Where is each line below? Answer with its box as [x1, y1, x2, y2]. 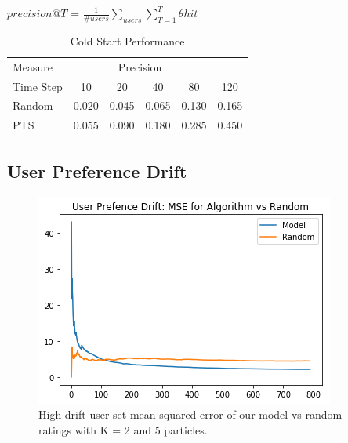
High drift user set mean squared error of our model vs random [38, 406, 343, 423]
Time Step [13, 78, 63, 94]
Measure [13, 58, 53, 74]
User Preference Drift [7, 158, 187, 183]
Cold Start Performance [70, 32, 185, 49]
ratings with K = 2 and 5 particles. [38, 421, 208, 438]
